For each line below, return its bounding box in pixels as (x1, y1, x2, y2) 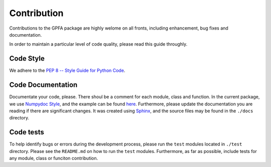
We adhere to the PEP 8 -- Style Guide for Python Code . (9, 68, 125, 74)
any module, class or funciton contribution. (9, 155, 98, 161)
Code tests (9, 128, 45, 136)
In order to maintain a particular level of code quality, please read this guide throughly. (9, 41, 188, 47)
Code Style (9, 54, 45, 63)
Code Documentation (9, 81, 78, 89)
